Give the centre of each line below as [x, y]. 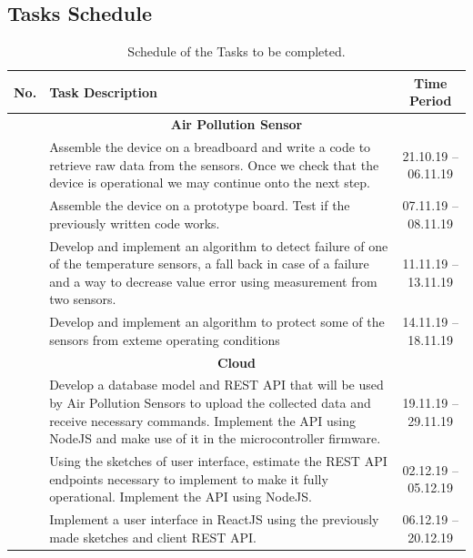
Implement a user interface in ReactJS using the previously [214, 519]
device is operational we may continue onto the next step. [210, 183]
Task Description [104, 91]
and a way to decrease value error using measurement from [213, 281]
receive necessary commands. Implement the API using [203, 420]
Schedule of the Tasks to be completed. [236, 51]
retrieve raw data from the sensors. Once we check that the [214, 164]
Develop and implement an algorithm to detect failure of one [219, 245]
